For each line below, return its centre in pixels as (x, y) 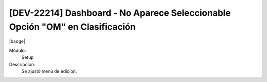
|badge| (17, 41)
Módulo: (18, 50)
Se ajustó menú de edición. (49, 71)
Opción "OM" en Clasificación (72, 27)
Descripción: (22, 64)
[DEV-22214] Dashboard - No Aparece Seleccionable (120, 13)
